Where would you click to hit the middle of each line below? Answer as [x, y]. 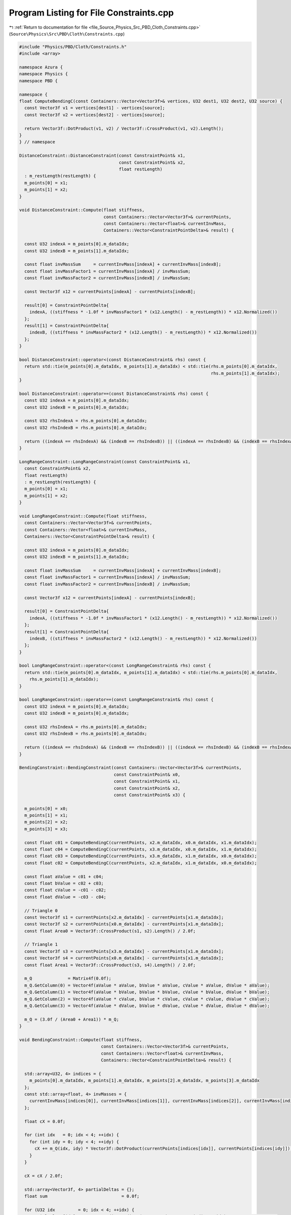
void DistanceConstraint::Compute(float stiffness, [82, 210]
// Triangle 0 [41, 911]
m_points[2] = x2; [46, 822]
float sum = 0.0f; [82, 1196]
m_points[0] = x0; [46, 808]
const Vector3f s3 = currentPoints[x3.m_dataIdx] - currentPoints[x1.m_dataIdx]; [124, 951]
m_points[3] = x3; [46, 829]
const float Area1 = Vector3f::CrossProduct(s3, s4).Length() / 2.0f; [110, 965]
